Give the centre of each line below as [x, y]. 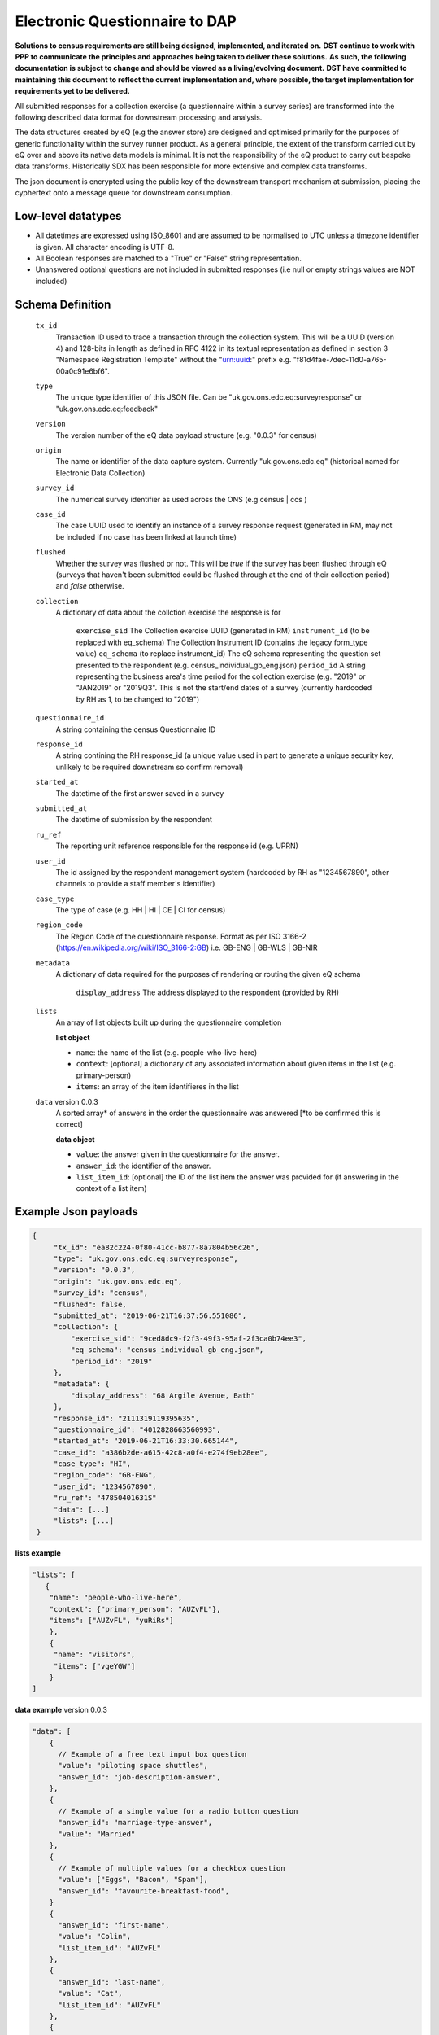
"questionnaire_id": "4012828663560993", [137, 1429]
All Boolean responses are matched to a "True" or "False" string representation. [169, 258]
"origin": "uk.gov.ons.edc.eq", [118, 1281]
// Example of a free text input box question [152, 1755]
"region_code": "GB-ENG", [105, 1475]
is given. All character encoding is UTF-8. [105, 247]
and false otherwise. [90, 586]
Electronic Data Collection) [100, 473]
